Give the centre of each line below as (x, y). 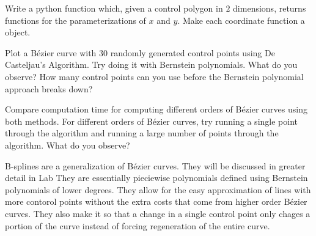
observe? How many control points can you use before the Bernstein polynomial (154, 76)
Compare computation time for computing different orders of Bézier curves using (156, 109)
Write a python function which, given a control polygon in (114, 8)
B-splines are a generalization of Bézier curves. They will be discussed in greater (155, 165)
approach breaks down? (49, 88)
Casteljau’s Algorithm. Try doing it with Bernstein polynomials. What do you (151, 65)
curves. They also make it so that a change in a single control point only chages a (158, 213)
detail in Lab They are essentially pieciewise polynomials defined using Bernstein (156, 178)
